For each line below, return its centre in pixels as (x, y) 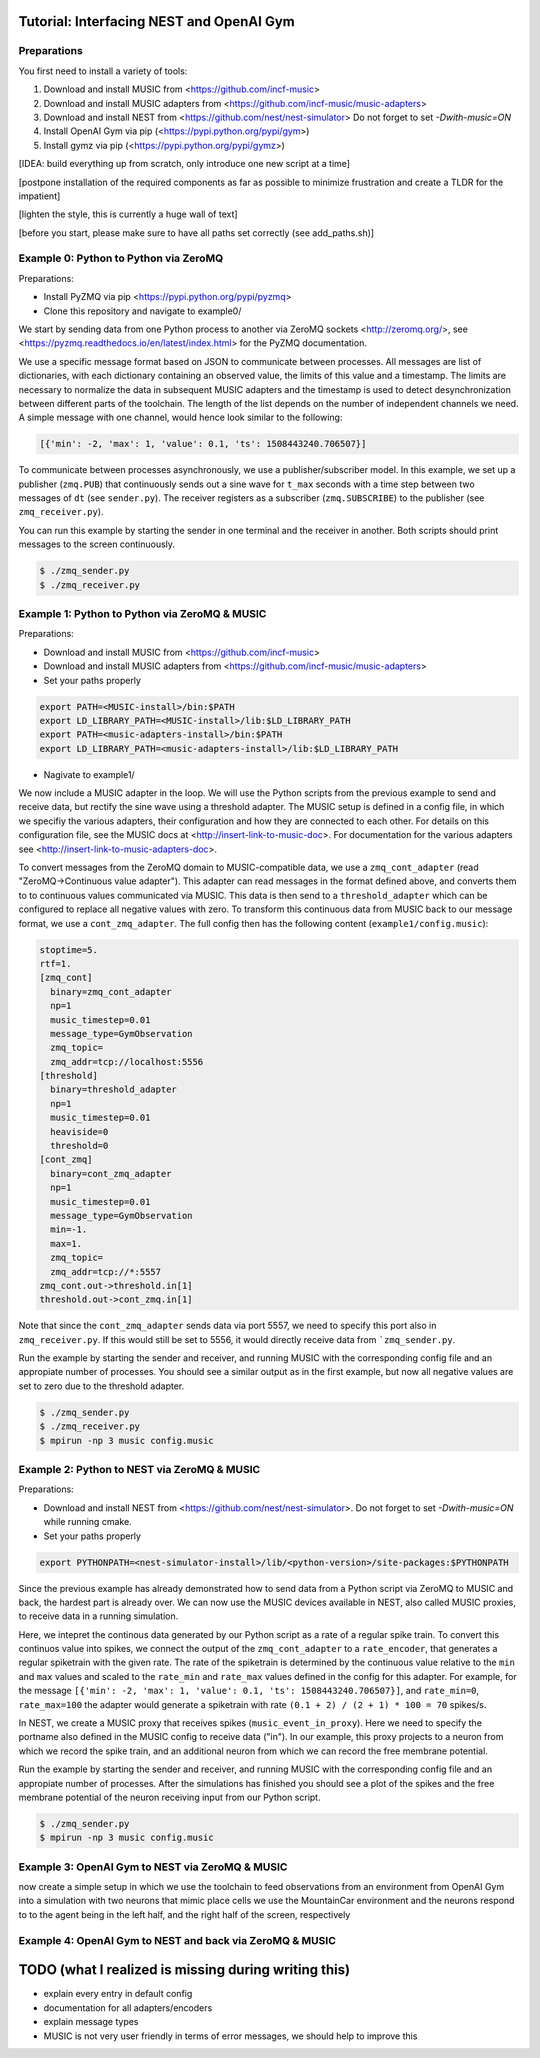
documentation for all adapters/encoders (128, 2007)
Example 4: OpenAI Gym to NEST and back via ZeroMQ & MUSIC (177, 1940)
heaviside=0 (79, 1131)
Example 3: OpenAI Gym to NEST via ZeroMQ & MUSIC (153, 1867)
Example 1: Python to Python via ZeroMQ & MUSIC (142, 613)
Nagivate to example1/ (89, 774)
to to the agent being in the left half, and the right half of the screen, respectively (184, 1914)
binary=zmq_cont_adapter (111, 991)
